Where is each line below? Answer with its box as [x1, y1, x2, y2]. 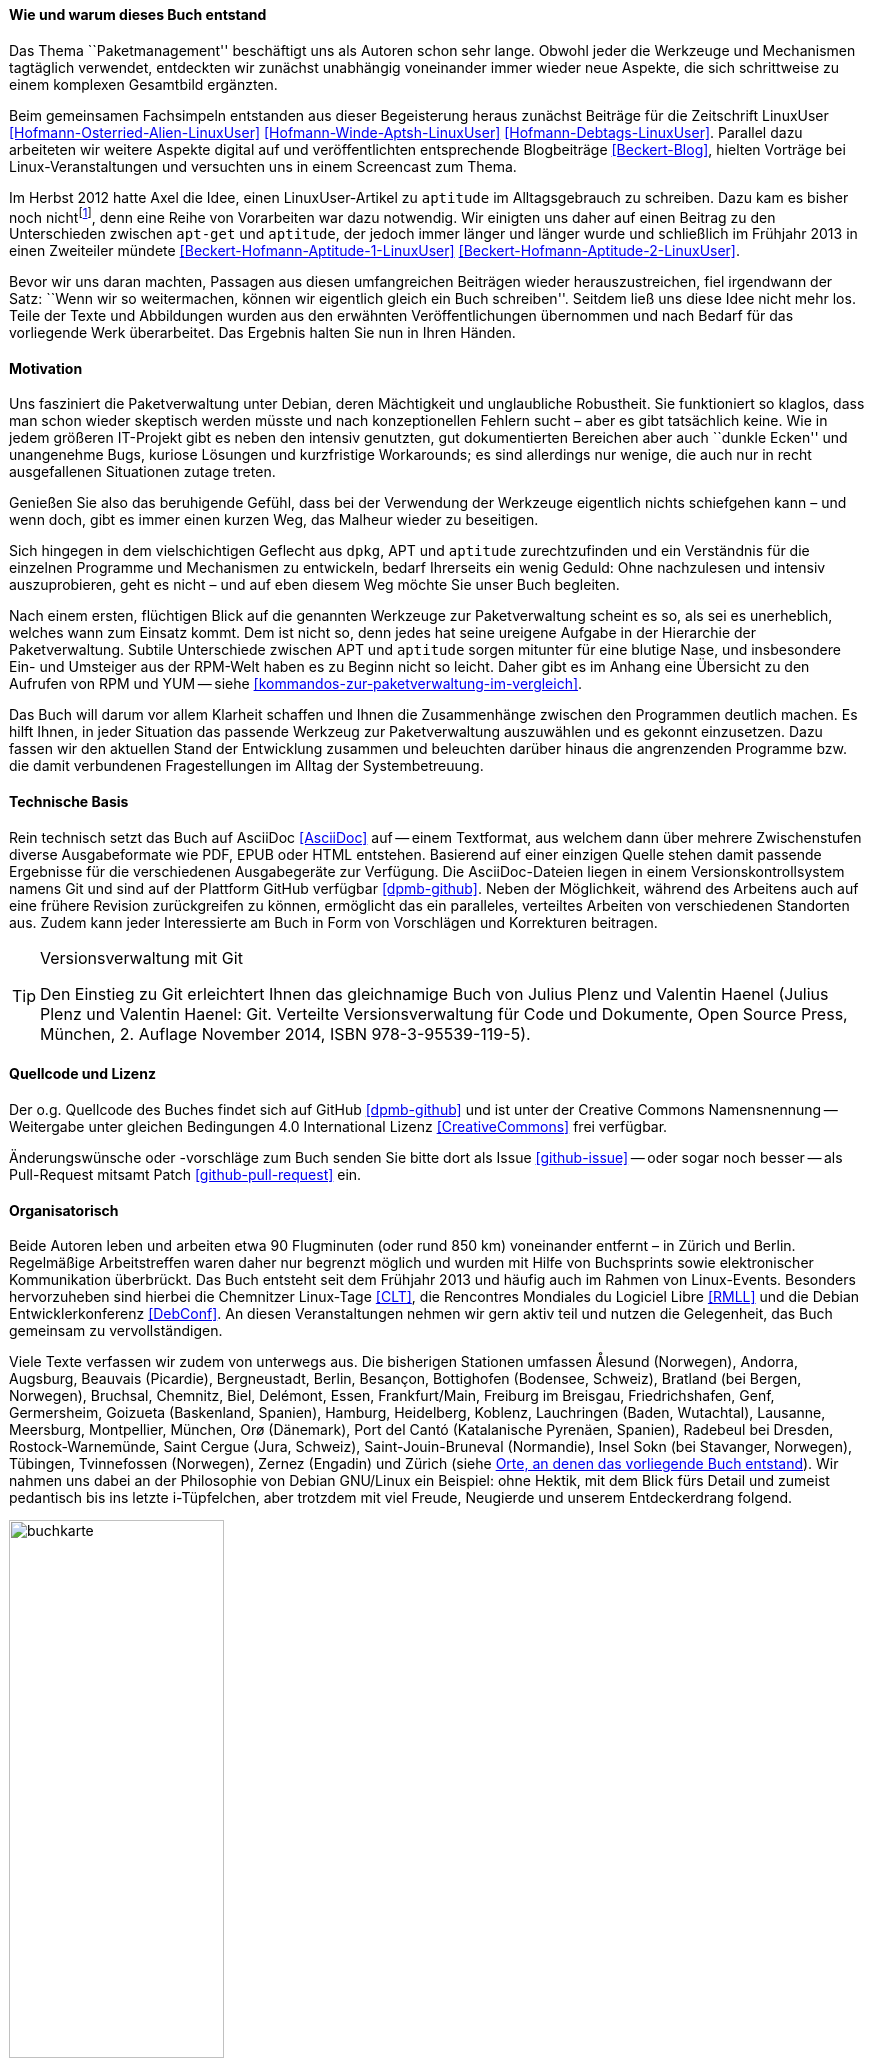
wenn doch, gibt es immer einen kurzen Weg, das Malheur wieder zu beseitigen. [9, 511, 539, 529]
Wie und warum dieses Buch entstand [9, 6, 267, 23]
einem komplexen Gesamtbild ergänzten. [9, 75, 278, 93]
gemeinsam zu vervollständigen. [9, 1322, 223, 1340]
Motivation [9, 359, 83, 377]
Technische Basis [9, 793, 129, 811]
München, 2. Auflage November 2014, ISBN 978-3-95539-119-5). [40, 1023, 531, 1044]
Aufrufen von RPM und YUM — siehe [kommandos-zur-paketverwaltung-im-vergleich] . [9, 675, 583, 693]
